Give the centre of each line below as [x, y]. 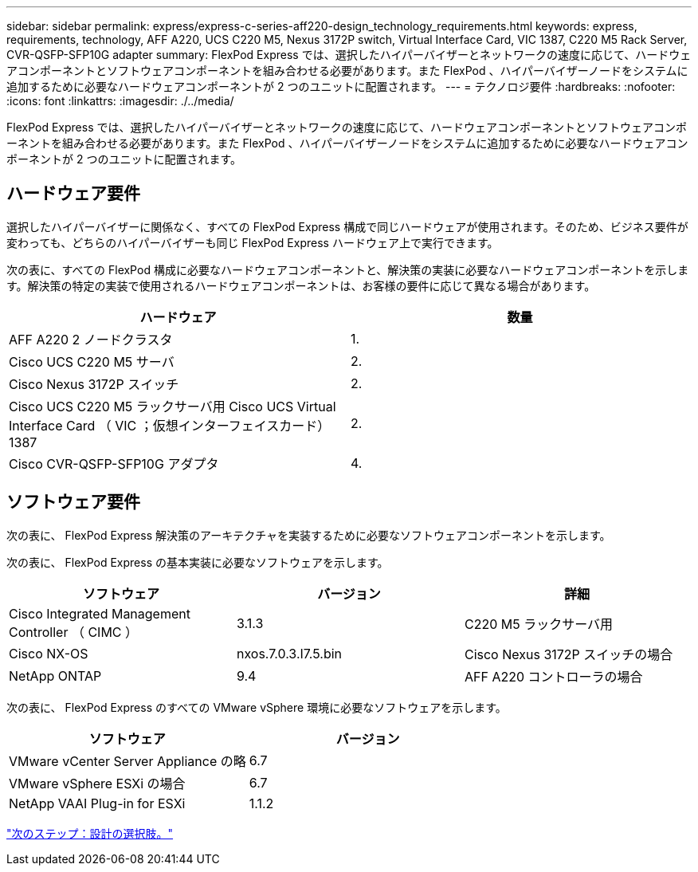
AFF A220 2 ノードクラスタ [91, 339]
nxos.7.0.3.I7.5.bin [289, 653]
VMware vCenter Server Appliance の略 [127, 761]
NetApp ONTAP [55, 676]
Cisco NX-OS [49, 653]
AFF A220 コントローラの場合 [553, 676]
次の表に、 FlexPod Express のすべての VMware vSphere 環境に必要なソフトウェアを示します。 [257, 707]
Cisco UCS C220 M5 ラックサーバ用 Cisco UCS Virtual [173, 406]
